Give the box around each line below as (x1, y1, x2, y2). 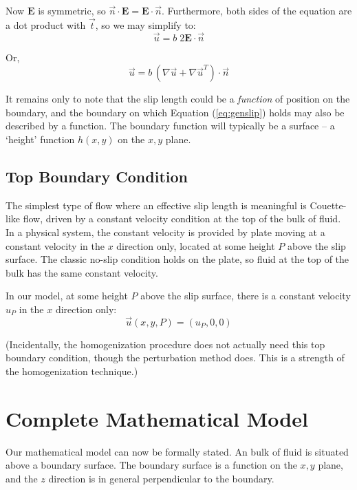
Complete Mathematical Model (6, 404, 308, 432)
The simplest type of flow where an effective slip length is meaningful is (6, 198, 307, 212)
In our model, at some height (6, 288, 128, 303)
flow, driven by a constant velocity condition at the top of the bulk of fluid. (23, 211, 341, 226)
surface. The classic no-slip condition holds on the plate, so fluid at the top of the (6, 252, 349, 266)
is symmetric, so (38, 3, 106, 17)
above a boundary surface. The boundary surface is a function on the (6, 458, 297, 472)
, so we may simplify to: (95, 17, 196, 32)
